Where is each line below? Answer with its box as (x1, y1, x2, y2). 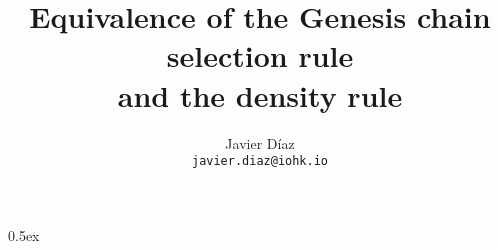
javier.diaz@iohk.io (191, 154, 329, 169)
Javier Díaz (225, 132, 295, 153)
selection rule (166, 35, 354, 76)
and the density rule (117, 74, 403, 115)
